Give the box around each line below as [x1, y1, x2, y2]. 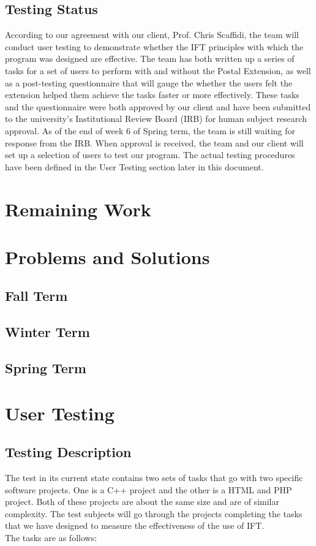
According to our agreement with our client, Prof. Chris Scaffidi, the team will [5, 28, 299, 41]
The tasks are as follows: [5, 531, 97, 544]
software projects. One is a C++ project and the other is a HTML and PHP [5, 483, 292, 496]
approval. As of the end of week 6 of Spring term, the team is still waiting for [5, 124, 296, 137]
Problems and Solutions [5, 244, 210, 269]
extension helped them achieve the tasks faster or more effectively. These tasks [5, 88, 299, 101]
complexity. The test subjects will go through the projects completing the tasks [5, 507, 303, 520]
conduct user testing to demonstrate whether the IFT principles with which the [5, 40, 304, 53]
